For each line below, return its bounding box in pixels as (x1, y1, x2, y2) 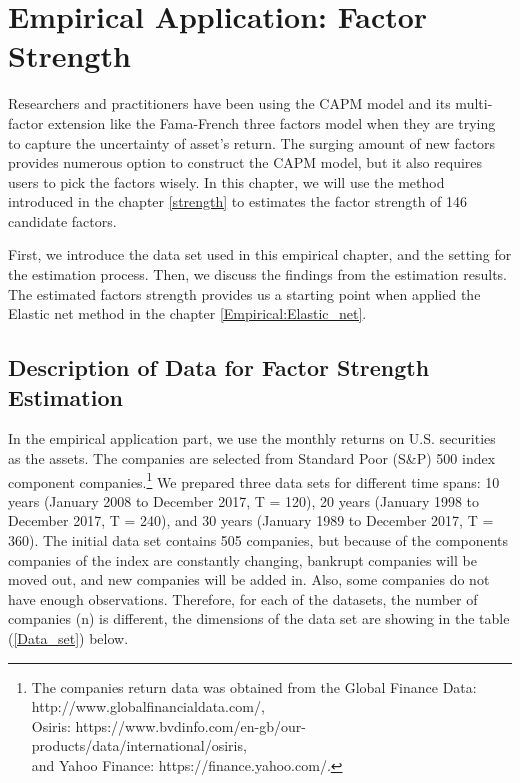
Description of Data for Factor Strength (8, 352, 430, 383)
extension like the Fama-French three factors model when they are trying (48, 112, 496, 133)
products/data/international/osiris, (31, 735, 247, 756)
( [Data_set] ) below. (8, 628, 129, 649)
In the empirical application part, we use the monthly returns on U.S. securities (8, 428, 496, 449)
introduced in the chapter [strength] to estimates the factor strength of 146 (8, 191, 468, 212)
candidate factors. (8, 210, 117, 231)
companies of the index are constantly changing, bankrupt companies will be (8, 549, 477, 570)
